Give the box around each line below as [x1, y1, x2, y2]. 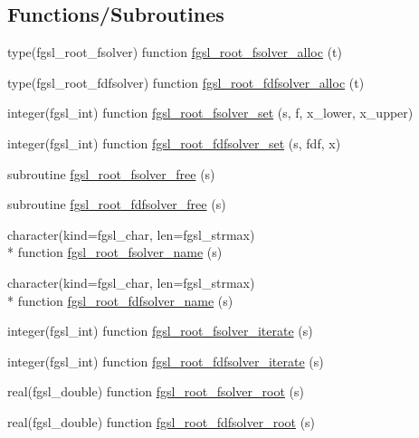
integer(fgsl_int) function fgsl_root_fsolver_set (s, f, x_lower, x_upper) [7, 103, 414, 122]
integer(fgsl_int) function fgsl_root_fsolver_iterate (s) [7, 321, 313, 340]
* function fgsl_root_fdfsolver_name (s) [7, 290, 233, 309]
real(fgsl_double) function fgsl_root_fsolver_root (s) [7, 382, 304, 401]
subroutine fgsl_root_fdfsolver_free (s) [7, 195, 226, 214]
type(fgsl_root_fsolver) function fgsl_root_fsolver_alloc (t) [7, 43, 342, 62]
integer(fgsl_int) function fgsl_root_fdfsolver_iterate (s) [7, 351, 324, 370]
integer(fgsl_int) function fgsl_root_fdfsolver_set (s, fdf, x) [7, 133, 341, 152]
